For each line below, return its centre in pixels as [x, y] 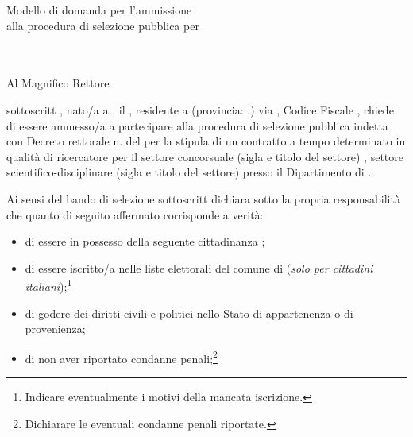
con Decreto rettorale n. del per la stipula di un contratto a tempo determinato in [206, 141]
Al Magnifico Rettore [58, 83]
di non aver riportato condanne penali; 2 [121, 357]
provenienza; [55, 329]
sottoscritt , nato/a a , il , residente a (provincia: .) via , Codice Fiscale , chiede [200, 109]
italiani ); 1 [48, 285]
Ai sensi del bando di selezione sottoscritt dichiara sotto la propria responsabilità [203, 198]
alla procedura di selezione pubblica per [103, 25]
